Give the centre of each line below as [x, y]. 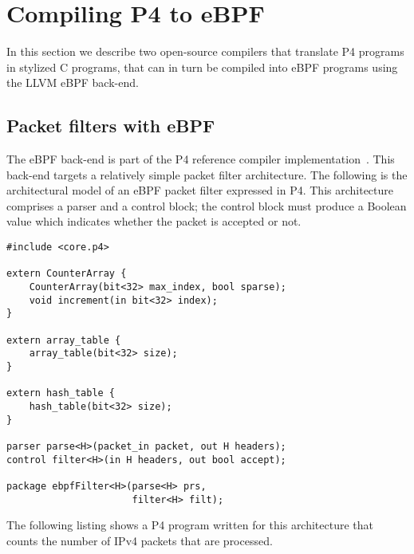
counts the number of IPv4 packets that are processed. [140, 540]
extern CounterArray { [67, 274]
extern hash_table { [61, 393]
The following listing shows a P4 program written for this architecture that [190, 525]
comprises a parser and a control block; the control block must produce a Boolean [207, 205]
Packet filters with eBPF [111, 126]
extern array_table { [64, 340]
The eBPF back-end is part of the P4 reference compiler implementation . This [201, 159]
